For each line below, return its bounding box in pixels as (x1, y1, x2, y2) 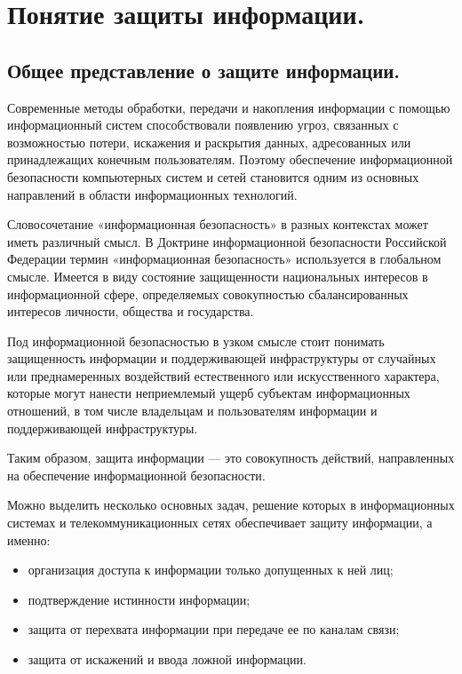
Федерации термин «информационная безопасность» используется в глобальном (7, 250, 442, 268)
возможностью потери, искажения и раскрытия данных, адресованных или (7, 132, 411, 151)
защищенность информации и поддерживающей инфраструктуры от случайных (7, 349, 436, 368)
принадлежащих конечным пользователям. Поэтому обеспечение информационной (7, 150, 453, 169)
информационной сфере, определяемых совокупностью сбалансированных (7, 284, 409, 303)
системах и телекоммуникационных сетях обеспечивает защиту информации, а (7, 513, 433, 532)
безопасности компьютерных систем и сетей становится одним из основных (7, 167, 419, 186)
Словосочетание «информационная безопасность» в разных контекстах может (7, 215, 428, 234)
